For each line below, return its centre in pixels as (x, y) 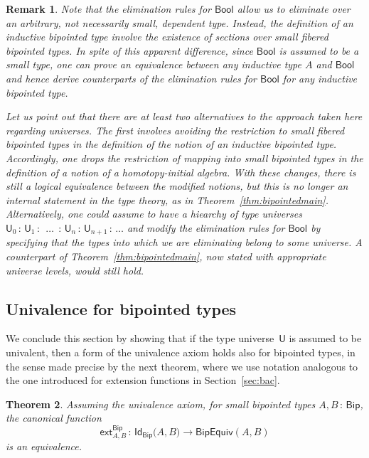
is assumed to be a (319, 50)
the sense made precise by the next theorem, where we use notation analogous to (182, 366)
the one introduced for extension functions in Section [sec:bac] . (143, 380)
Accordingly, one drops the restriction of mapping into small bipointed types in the (184, 158)
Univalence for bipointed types (121, 308)
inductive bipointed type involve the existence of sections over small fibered (167, 37)
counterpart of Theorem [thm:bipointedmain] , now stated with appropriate (166, 256)
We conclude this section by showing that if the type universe (140, 338)
